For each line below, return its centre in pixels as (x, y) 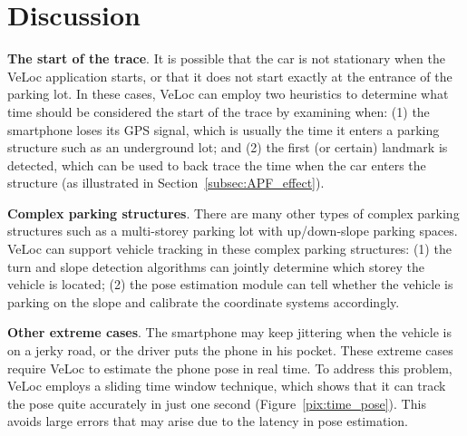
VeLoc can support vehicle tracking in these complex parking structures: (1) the (229, 249)
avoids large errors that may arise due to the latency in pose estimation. (208, 421)
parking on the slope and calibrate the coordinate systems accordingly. (204, 301)
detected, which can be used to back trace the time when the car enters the (217, 165)
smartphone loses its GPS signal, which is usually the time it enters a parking (224, 129)
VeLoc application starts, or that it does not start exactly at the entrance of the (230, 76)
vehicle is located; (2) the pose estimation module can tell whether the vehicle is (230, 284)
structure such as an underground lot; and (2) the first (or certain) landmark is (228, 147)
